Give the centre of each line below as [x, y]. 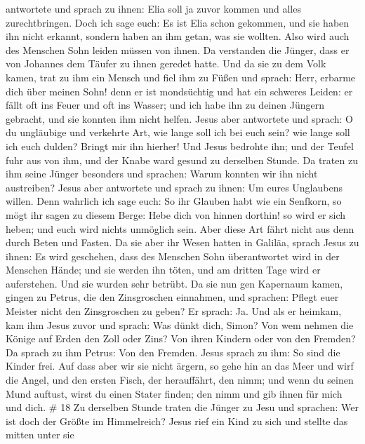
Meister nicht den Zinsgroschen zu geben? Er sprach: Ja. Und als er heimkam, [174, 311]
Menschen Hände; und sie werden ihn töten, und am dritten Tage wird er [163, 270]
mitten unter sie [40, 435]
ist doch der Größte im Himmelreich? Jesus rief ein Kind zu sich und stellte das [177, 421]
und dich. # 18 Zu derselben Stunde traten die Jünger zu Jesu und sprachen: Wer [182, 407]
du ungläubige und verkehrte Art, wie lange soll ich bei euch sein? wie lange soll [178, 132]
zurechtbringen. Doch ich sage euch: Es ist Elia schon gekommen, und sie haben [178, 22]
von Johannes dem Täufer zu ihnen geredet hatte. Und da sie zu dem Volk [166, 63]
